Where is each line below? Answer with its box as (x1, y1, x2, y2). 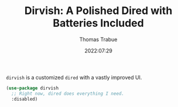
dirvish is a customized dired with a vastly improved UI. (6, 74, 142, 81)
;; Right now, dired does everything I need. (11, 91, 125, 96)
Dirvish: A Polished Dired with (24, 4, 173, 18)
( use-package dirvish (6, 85, 59, 91)
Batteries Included (52, 16, 145, 30)
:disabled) (11, 96, 38, 102)
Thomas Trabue (79, 36, 118, 43)
